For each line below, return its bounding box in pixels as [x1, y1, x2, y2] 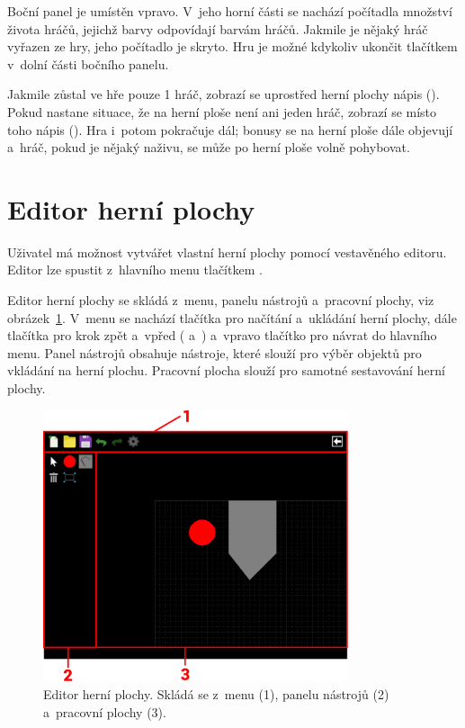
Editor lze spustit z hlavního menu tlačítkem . [7, 260, 263, 279]
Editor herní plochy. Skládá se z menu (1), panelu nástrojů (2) [43, 684, 389, 703]
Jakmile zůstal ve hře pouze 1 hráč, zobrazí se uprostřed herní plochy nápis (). [7, 85, 440, 103]
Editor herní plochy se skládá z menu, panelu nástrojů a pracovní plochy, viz [7, 291, 434, 310]
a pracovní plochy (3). [43, 702, 166, 721]
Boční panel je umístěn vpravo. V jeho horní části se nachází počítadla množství [7, 2, 452, 20]
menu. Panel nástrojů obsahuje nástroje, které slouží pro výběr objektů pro [7, 343, 422, 362]
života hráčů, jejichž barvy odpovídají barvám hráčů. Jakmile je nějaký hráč [7, 19, 428, 38]
